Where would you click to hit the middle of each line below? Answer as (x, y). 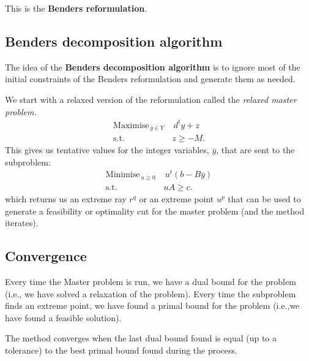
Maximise (131, 125)
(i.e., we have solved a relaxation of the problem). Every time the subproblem (151, 293)
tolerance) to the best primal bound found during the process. (121, 350)
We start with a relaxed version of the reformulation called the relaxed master (151, 99)
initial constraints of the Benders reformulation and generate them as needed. (150, 79)
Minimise (123, 175)
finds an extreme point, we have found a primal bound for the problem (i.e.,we (152, 306)
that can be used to (264, 198)
